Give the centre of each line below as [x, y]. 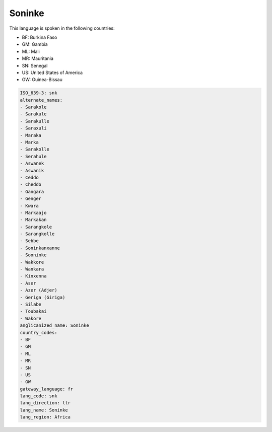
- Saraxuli [33, 128]
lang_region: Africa [45, 417]
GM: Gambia [35, 44]
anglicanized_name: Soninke [54, 326]
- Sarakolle [35, 149]
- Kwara [29, 206]
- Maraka [31, 135]
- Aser [28, 283]
